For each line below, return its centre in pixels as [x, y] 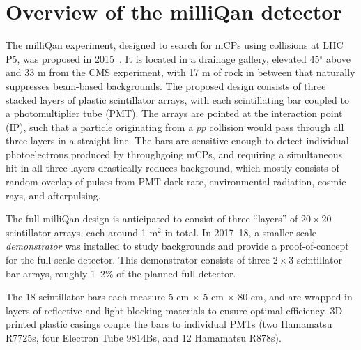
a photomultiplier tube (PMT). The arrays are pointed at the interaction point [174, 113]
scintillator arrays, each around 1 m [82, 232]
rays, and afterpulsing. [53, 195]
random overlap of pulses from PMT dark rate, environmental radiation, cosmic [176, 182]
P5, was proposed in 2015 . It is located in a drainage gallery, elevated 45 [163, 58]
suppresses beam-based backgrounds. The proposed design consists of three [166, 85]
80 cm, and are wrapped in [295, 297]
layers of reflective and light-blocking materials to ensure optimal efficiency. [166, 310]
